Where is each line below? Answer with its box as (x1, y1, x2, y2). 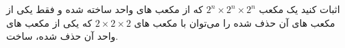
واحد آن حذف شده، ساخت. (6, 29, 119, 43)
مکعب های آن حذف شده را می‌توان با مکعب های (134, 15, 335, 29)
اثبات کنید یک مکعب (259, 2, 340, 16)
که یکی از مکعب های (6, 15, 93, 29)
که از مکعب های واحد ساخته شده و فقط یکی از (6, 2, 203, 16)
